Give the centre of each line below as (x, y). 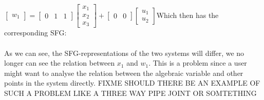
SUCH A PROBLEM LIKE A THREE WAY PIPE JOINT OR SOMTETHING (130, 93)
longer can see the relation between (60, 63)
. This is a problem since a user (198, 63)
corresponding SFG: (35, 33)
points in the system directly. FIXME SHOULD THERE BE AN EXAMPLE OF (132, 83)
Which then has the (187, 15)
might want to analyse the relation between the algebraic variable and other (124, 73)
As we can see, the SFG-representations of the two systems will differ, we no (124, 53)
